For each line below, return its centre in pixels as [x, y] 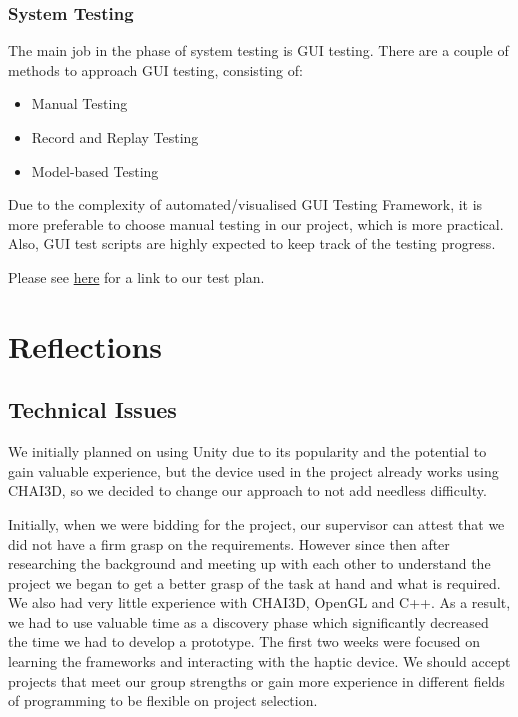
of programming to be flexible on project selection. [163, 700]
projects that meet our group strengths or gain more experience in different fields [256, 680]
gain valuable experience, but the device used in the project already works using [253, 470]
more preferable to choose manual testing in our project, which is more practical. [256, 223]
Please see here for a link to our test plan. [136, 276]
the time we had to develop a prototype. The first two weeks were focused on [244, 641]
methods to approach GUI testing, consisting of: [155, 69]
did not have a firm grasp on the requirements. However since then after [229, 543]
